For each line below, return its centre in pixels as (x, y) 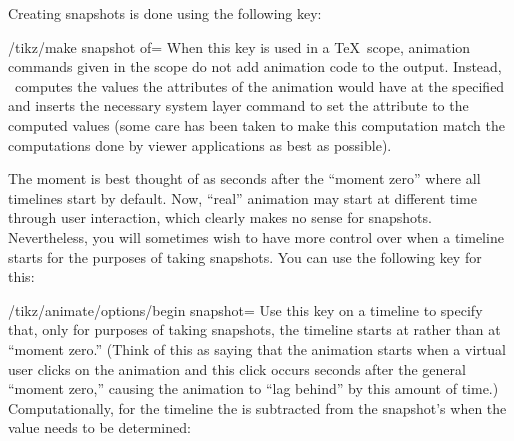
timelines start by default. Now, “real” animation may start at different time (242, 197)
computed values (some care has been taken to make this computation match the (256, 124)
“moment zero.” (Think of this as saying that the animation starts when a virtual (257, 348)
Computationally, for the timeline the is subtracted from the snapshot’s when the (257, 407)
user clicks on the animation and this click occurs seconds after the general (237, 368)
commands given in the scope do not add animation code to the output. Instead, (255, 66)
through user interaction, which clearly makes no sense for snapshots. (220, 217)
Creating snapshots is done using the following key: (165, 13)
